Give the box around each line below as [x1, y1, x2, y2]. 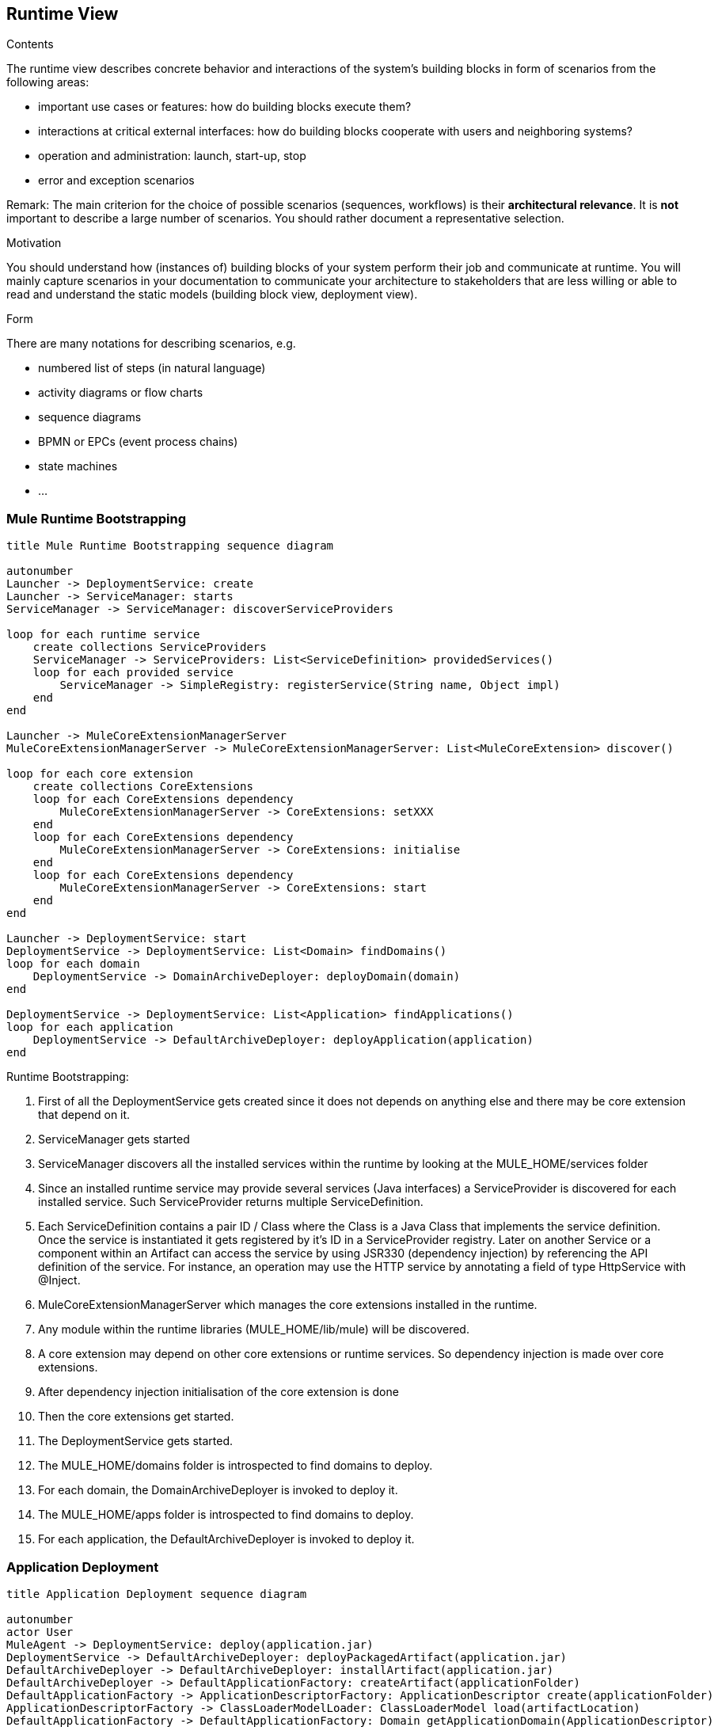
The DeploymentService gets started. [38, 1434, 234, 1448]
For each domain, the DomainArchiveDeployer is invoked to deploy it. [38, 1483, 398, 1497]
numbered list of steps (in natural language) [38, 361, 266, 375]
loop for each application [6, 1021, 173, 1034]
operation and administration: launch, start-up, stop [38, 149, 306, 163]
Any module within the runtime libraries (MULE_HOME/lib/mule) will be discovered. [38, 1322, 469, 1337]
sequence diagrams [38, 410, 142, 424]
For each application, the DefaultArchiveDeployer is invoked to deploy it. [38, 1532, 415, 1546]
